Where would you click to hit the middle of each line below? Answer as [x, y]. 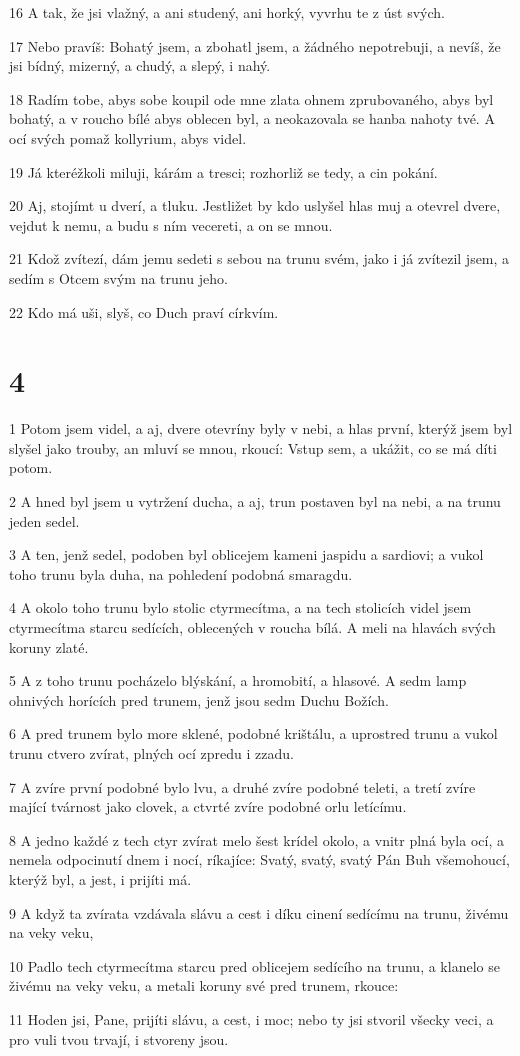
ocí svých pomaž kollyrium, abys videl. [128, 137]
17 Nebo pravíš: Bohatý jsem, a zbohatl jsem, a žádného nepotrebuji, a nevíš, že [255, 45]
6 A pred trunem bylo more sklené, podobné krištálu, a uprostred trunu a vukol [253, 733]
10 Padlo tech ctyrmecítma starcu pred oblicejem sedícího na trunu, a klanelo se [254, 965]
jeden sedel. [44, 520]
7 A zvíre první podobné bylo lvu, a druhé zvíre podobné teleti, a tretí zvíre [242, 786]
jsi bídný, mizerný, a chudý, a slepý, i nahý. [140, 65]
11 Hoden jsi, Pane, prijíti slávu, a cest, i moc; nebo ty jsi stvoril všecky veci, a [251, 1018]
